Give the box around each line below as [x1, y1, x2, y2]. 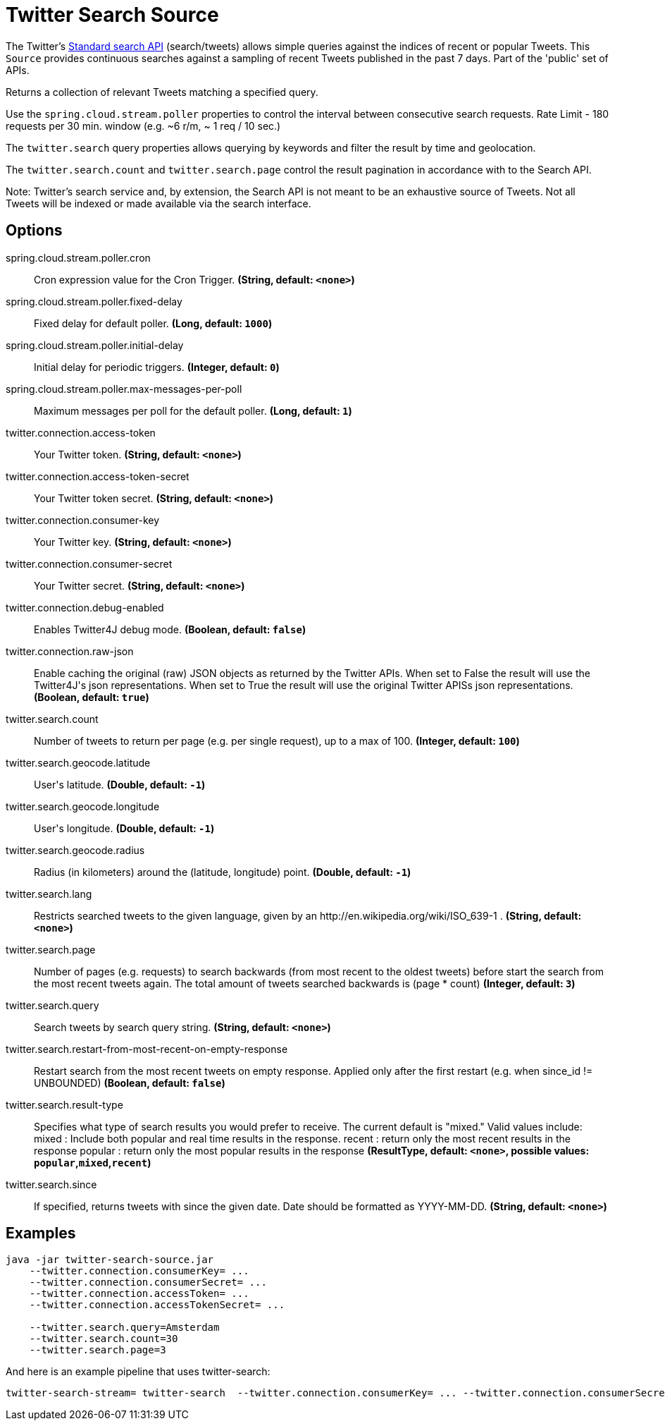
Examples [6, 1224, 76, 1243]
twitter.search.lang [6, 887, 92, 900]
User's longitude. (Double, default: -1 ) [34, 822, 215, 834]
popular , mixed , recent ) [34, 1156, 151, 1169]
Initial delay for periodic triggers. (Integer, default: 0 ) [34, 360, 280, 373]
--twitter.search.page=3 [29, 1344, 166, 1356]
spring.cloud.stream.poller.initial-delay [6, 339, 184, 351]
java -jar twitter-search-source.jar [6, 1254, 214, 1266]
